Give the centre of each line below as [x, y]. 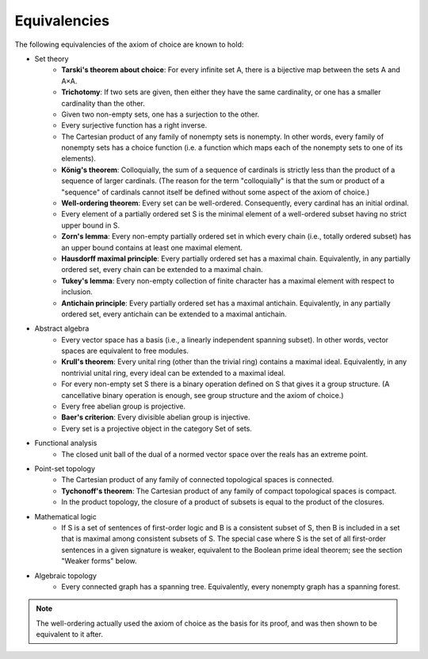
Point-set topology [65, 469]
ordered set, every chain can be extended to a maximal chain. [162, 270]
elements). [79, 159]
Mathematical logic [65, 516]
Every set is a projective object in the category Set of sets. [157, 428]
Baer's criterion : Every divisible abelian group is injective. [156, 417]
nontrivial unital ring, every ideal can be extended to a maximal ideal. [174, 373]
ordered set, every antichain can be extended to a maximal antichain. [174, 314]
